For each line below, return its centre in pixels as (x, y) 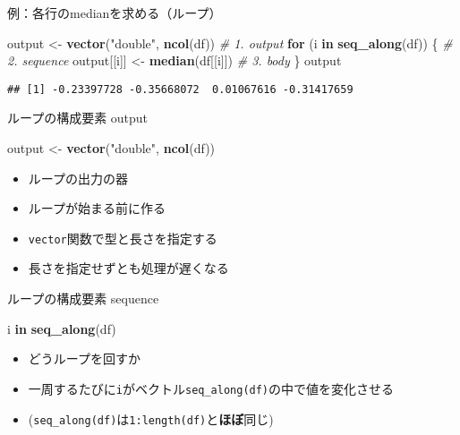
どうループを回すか (84, 358)
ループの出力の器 (78, 178)
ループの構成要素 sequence (83, 299)
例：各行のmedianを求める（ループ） (115, 13)
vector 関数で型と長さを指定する (123, 238)
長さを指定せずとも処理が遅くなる (128, 268)
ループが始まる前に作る (97, 208)
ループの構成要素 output (78, 118)
